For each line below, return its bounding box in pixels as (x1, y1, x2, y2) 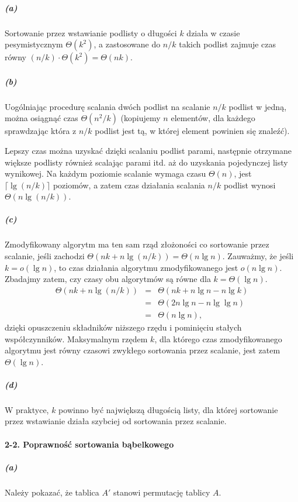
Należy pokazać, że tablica (5, 486, 99, 498)
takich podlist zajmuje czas (179, 38, 276, 50)
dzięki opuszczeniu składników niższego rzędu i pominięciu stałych (5, 321, 242, 333)
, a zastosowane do (93, 38, 161, 50)
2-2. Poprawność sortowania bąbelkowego (5, 438, 174, 450)
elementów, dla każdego (171, 112, 255, 124)
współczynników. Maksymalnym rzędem (5, 332, 148, 345)
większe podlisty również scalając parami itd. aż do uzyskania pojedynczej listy (5, 156, 288, 168)
